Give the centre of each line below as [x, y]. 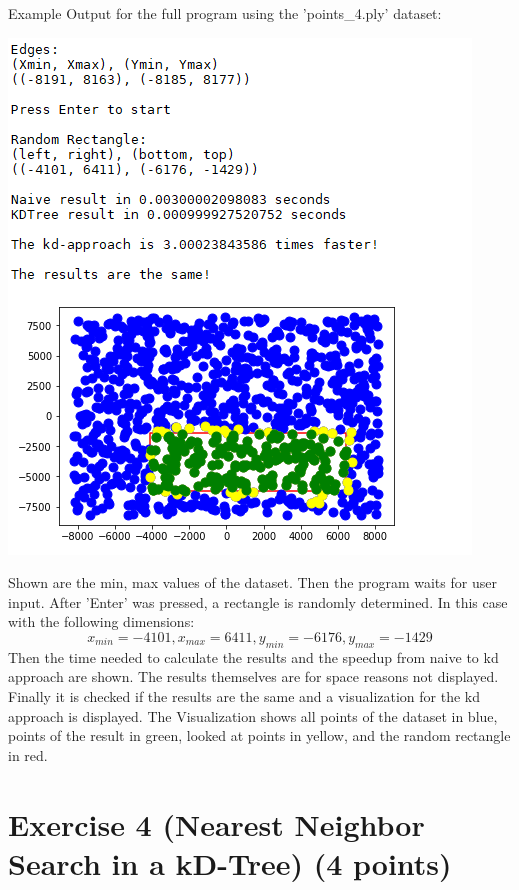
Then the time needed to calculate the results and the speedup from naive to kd [253, 656]
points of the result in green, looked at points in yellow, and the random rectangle [259, 735]
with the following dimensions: [101, 621]
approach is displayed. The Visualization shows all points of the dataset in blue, [253, 715]
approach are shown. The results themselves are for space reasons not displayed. [253, 676]
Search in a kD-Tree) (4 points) [230, 862]
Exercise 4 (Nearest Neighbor [216, 823]
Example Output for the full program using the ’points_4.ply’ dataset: [225, 13]
